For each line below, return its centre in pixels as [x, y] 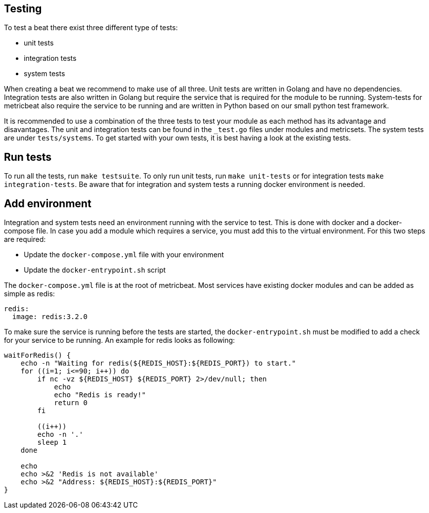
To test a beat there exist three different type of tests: [91, 28]
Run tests [28, 157]
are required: [25, 239]
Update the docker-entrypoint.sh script [95, 270]
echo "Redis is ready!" [100, 395]
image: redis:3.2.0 [50, 317]
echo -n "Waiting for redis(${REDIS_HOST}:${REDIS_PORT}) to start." [158, 363]
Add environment [48, 203]
